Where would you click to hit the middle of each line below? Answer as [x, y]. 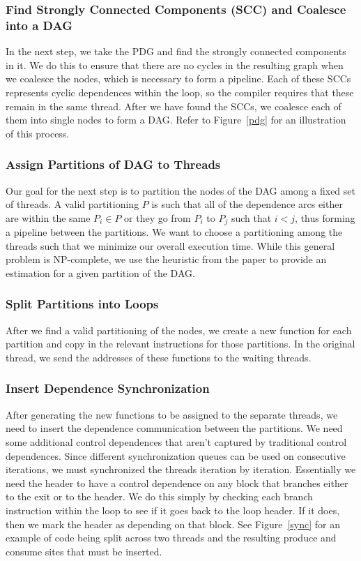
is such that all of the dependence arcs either [247, 204]
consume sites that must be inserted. [84, 551]
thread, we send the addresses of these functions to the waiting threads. [159, 357]
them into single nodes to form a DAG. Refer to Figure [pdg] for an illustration [176, 120]
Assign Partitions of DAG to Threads [113, 164]
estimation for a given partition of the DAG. [100, 272]
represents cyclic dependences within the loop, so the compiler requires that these [180, 92]
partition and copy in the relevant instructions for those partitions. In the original [180, 344]
